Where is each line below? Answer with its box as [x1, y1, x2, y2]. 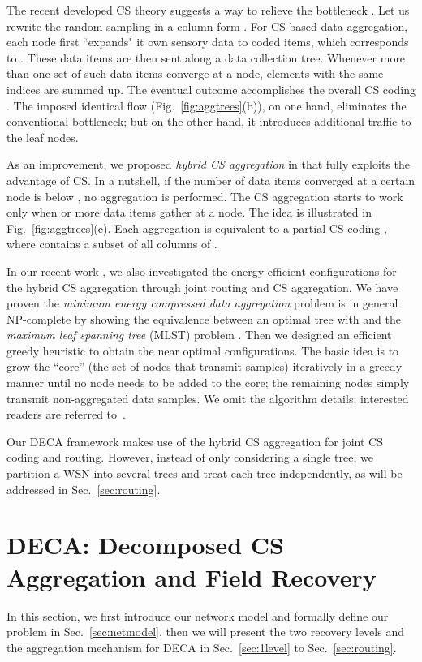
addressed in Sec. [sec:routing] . [6, 480, 161, 497]
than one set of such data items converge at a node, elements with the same [6, 65, 384, 82]
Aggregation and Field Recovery [6, 560, 377, 593]
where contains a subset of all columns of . [6, 235, 217, 252]
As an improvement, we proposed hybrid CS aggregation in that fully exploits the [6, 156, 410, 173]
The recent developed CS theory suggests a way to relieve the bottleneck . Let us [6, 2, 410, 18]
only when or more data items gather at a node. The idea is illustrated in [6, 204, 372, 221]
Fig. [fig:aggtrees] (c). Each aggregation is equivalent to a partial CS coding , [6, 219, 387, 236]
